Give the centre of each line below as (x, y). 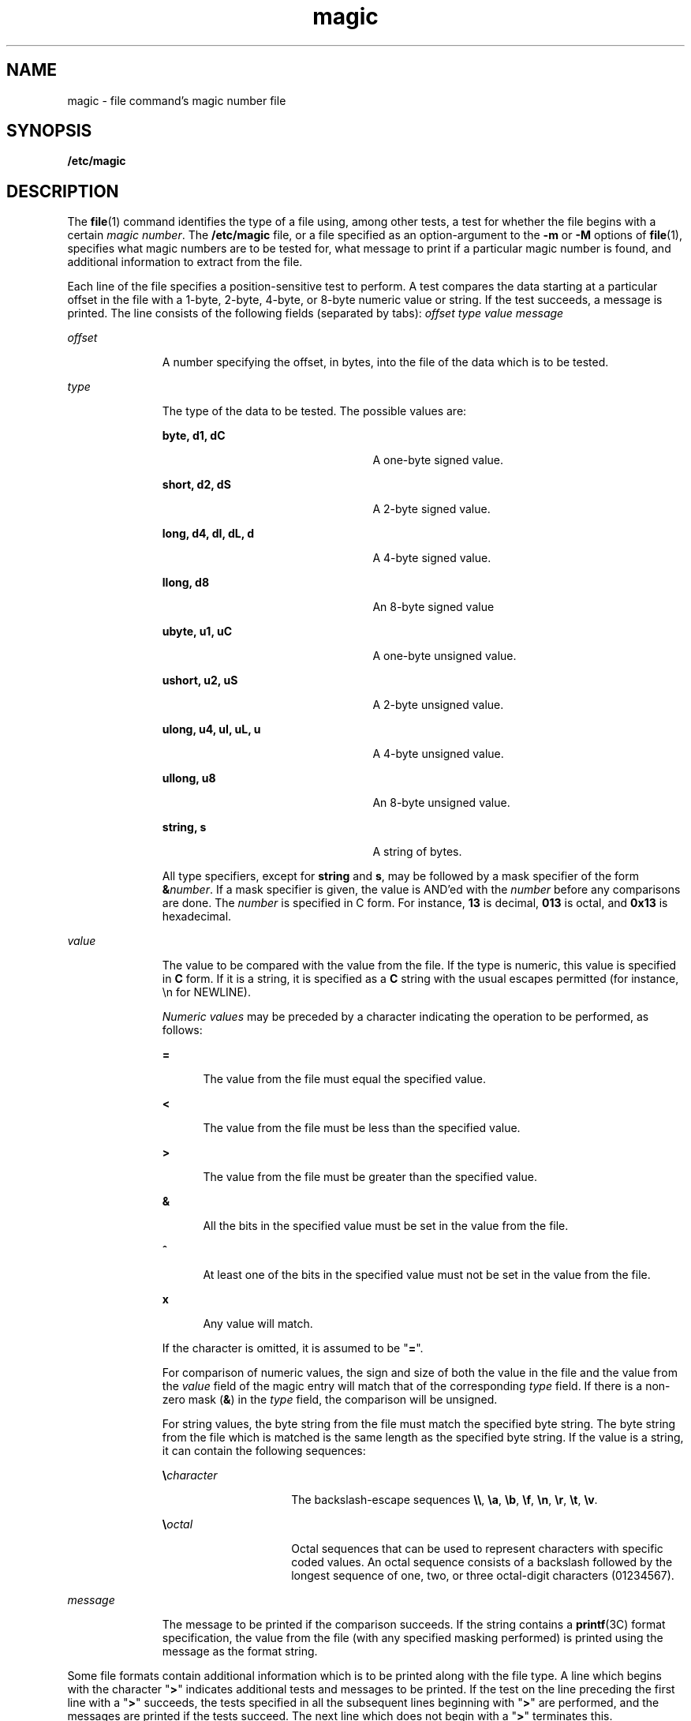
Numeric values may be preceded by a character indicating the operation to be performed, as (405, 1017)
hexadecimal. (197, 917)
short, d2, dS (196, 485)
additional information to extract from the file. (185, 262)
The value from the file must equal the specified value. (344, 1079)
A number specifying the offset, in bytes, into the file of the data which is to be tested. (385, 362)
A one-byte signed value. (438, 460)
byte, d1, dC (194, 436)
